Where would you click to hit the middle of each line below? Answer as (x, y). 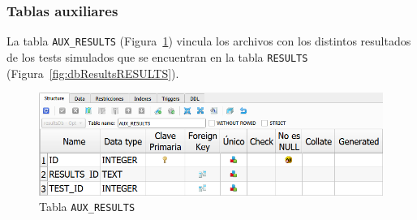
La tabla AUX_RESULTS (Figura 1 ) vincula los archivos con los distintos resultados (209, 41)
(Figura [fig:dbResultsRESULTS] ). (93, 73)
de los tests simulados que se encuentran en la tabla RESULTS (157, 56)
